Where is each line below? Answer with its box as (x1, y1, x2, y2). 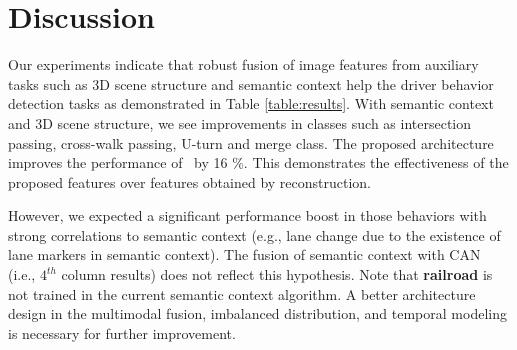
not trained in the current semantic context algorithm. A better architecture (8, 283, 476, 304)
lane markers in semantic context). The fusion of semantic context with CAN (8, 244, 481, 265)
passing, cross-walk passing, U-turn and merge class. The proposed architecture (8, 132, 494, 153)
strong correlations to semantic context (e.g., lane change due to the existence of (8, 224, 501, 245)
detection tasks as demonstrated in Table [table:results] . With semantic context (8, 93, 494, 114)
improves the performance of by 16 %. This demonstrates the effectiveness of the (8, 152, 509, 173)
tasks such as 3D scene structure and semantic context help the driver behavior (8, 73, 494, 94)
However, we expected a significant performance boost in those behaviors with (8, 205, 487, 226)
